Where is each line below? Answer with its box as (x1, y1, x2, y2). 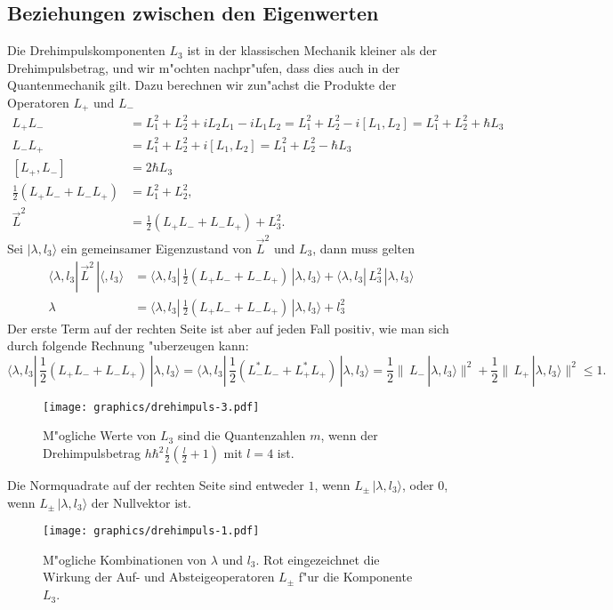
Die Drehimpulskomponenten (7, 41, 165, 60)
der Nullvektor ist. (91, 493, 191, 511)
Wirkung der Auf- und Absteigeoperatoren (43, 567, 275, 586)
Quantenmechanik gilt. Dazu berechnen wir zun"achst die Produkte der (7, 76, 397, 94)
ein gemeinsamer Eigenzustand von (60, 238, 253, 257)
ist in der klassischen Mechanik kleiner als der (187, 41, 437, 60)
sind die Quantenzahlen (177, 426, 306, 445)
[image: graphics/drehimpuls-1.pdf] (43, 525, 260, 538)
